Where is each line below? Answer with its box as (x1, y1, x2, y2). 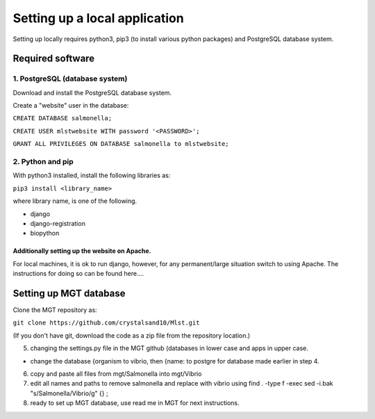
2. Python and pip (12, 157, 74, 167)
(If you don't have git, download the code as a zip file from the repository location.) (12, 331, 251, 340)
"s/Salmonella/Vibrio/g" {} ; (30, 389, 108, 397)
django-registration (30, 219, 86, 227)
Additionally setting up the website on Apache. (12, 247, 152, 255)
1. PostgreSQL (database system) (12, 74, 128, 83)
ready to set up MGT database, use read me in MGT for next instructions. (30, 399, 240, 407)
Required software (12, 53, 95, 65)
